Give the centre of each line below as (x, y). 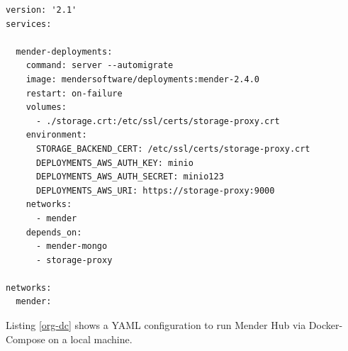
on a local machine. (90, 339)
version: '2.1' (41, 10)
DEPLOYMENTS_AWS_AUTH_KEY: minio (114, 163)
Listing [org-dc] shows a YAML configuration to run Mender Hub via (156, 325)
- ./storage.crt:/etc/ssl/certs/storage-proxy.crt (158, 121)
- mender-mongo (72, 246)
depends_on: (54, 232)
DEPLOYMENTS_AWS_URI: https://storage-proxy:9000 (155, 190)
